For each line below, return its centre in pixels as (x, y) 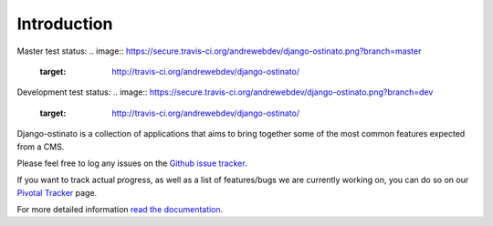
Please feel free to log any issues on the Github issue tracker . (132, 163)
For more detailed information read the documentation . (120, 210)
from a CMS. (41, 147)
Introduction (65, 24)
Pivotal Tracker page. (57, 192)
